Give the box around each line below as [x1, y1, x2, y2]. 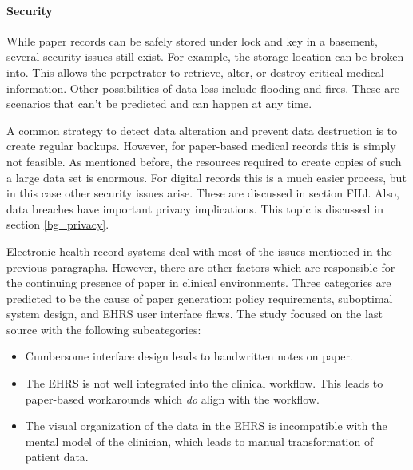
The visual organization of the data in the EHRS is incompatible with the [25, 417, 387, 434]
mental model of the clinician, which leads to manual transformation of [25, 432, 374, 449]
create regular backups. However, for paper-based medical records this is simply [6, 137, 396, 154]
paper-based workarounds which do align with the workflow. [25, 390, 320, 407]
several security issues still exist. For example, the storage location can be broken [6, 48, 404, 65]
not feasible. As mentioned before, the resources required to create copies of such [6, 153, 402, 169]
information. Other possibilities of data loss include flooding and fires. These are [6, 79, 399, 96]
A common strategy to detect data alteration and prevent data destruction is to [6, 121, 398, 138]
